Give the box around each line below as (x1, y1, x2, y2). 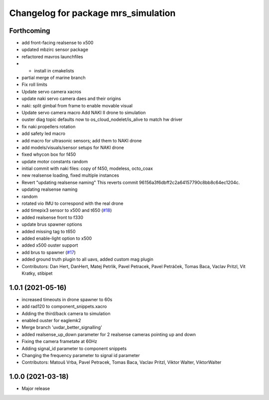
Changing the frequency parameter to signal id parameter (21, 352, 140, 358)
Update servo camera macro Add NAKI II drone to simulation (21, 109, 146, 115)
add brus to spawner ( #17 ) (21, 249, 76, 255)
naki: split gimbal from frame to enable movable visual (21, 102, 133, 108)
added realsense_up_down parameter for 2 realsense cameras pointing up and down (21, 331, 196, 337)
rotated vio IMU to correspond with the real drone (21, 200, 124, 207)
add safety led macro (21, 130, 66, 137)
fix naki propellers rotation (21, 123, 76, 129)
